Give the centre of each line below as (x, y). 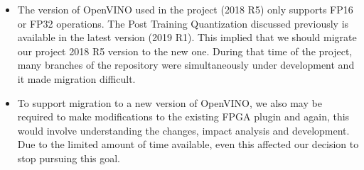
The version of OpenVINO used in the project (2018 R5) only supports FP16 (185, 9)
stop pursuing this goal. (69, 158)
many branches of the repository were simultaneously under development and (186, 65)
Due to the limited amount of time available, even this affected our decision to (188, 144)
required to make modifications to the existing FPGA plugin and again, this (183, 117)
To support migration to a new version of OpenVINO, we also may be (170, 102)
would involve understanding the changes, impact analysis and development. (183, 130)
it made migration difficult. (76, 78)
